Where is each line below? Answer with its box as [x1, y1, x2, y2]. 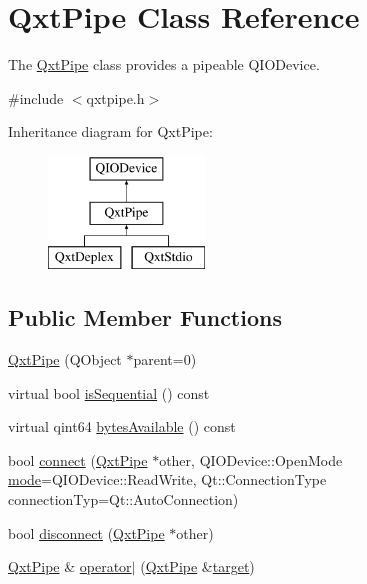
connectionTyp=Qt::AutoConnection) [8, 489, 239, 510]
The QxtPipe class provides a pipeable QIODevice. [8, 54, 320, 75]
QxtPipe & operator [8, 556, 132, 577]
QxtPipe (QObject [8, 349, 122, 370]
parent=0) [133, 349, 197, 370]
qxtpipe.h [86, 87, 145, 108]
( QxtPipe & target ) [140, 556, 255, 577]
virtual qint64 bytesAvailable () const [8, 416, 236, 437]
